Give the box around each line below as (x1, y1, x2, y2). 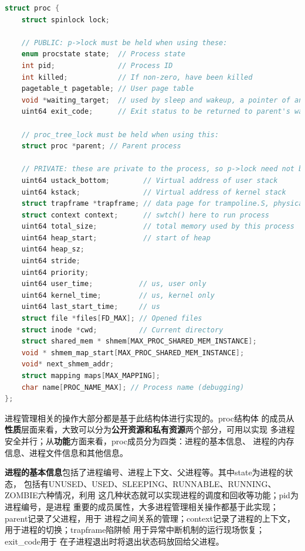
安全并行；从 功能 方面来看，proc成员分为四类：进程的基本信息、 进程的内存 (5, 434, 294, 447)
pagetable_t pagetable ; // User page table (21, 84, 194, 93)
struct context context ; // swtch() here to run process (21, 210, 270, 219)
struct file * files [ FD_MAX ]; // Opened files (21, 314, 202, 323)
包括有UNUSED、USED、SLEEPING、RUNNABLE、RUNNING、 (23, 477, 276, 489)
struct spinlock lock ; (21, 15, 110, 24)
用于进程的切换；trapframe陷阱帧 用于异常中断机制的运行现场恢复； (5, 523, 265, 536)
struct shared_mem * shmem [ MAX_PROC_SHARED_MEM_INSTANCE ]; (21, 337, 257, 346)
